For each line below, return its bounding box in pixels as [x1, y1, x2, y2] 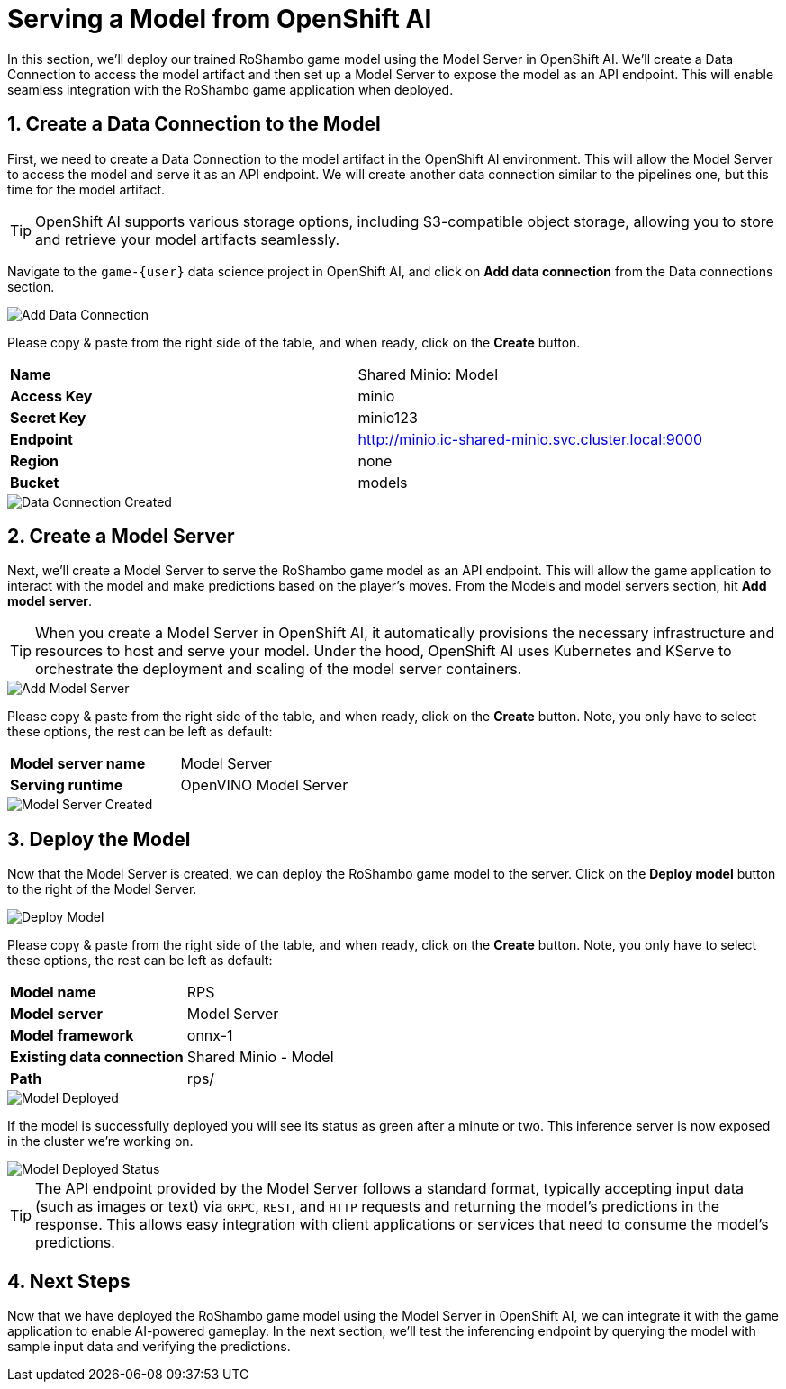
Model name [10, 983, 96, 1002]
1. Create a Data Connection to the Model [7, 113, 381, 136]
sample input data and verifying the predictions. [7, 1339, 291, 1355]
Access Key [10, 386, 93, 405]
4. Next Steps [7, 1269, 131, 1293]
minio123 [357, 408, 418, 427]
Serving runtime [10, 776, 123, 795]
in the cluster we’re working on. [7, 1133, 194, 1150]
